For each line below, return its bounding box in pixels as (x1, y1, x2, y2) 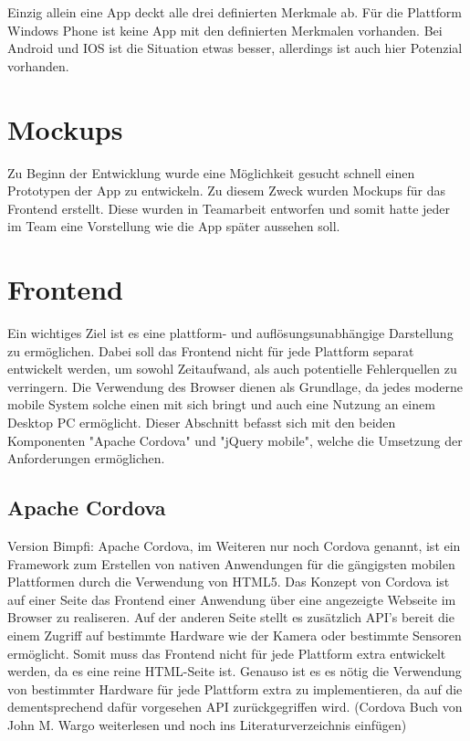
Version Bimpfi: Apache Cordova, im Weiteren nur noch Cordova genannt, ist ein (7, 535, 461, 555)
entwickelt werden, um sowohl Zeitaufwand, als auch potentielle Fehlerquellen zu (7, 359, 457, 378)
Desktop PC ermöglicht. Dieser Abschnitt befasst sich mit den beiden (7, 412, 396, 431)
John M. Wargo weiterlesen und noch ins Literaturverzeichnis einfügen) (7, 715, 407, 734)
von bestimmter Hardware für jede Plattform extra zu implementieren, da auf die (7, 679, 463, 698)
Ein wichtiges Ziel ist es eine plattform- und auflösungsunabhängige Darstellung (7, 323, 454, 342)
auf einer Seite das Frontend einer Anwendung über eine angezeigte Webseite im (7, 589, 456, 609)
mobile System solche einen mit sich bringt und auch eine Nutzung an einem (7, 395, 435, 414)
